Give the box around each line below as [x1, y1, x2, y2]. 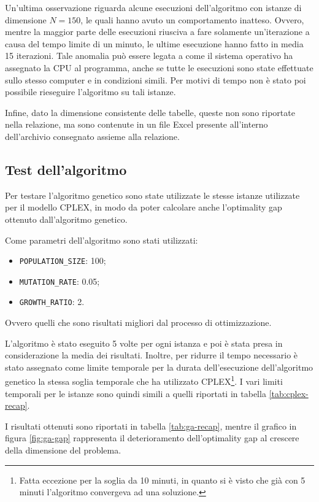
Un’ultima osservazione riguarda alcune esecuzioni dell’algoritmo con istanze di [5, 1, 302, 14]
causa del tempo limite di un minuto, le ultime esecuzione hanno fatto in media [5, 37, 304, 50]
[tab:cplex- [269, 387, 309, 400]
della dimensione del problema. [5, 444, 121, 457]
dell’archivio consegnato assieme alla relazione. [5, 129, 180, 142]
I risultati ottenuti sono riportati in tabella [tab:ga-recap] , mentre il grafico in [5, 419, 297, 432]
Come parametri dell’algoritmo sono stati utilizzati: [5, 233, 198, 246]
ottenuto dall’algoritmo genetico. [5, 212, 128, 225]
